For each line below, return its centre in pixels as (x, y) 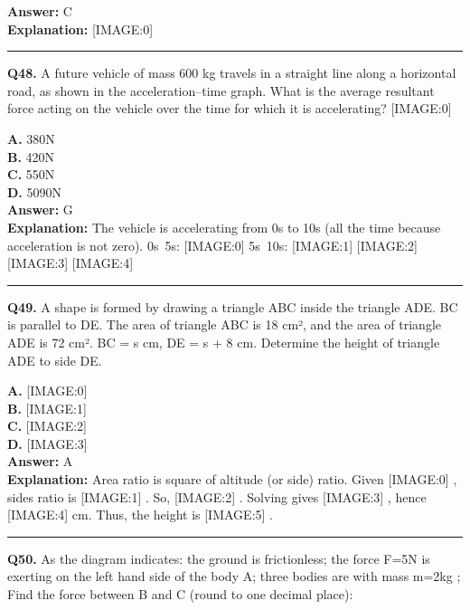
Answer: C (40, 11)
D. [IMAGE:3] (47, 443)
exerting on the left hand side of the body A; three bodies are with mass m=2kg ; (234, 576)
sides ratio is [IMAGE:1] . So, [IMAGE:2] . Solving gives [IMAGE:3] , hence (217, 496)
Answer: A (40, 461)
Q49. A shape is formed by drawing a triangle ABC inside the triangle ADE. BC (233, 306)
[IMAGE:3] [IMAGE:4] (70, 263)
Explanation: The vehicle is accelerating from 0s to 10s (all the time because (224, 227)
